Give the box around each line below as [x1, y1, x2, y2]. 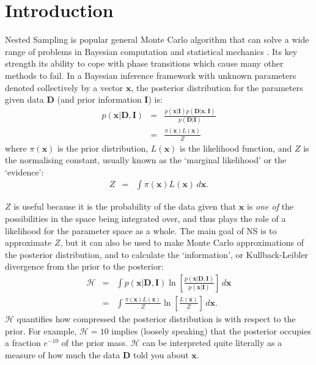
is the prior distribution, [57, 141, 149, 154]
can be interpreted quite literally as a [142, 336, 282, 349]
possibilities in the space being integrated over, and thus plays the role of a [5, 212, 286, 224]
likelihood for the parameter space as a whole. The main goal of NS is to [5, 224, 277, 237]
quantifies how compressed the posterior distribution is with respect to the [17, 312, 296, 325]
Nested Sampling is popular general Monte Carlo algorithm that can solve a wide [5, 33, 309, 46]
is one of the [247, 200, 294, 213]
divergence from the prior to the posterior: [5, 260, 164, 273]
